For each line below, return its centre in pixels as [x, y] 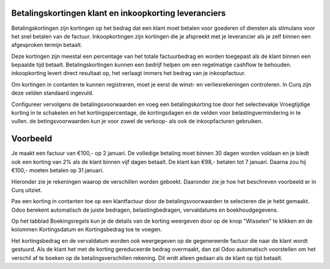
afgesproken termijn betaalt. [47, 45]
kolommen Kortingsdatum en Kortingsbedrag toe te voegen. [86, 229]
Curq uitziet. [27, 190]
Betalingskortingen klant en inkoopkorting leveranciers [119, 13]
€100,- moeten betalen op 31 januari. [57, 170]
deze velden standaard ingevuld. [53, 93]
